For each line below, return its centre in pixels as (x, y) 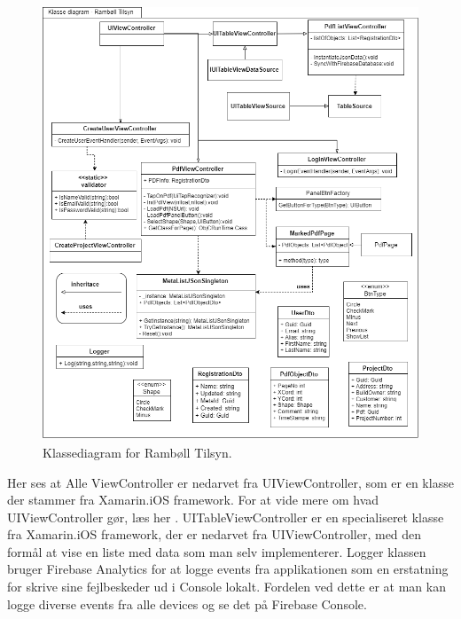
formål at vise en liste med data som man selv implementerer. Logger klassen (217, 551)
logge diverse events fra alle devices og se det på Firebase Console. (187, 603)
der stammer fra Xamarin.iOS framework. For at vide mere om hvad (193, 500)
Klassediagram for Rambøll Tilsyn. (137, 452)
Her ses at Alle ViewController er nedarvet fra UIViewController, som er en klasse (230, 482)
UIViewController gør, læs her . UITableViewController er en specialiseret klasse (226, 517)
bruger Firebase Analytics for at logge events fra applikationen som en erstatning (228, 569)
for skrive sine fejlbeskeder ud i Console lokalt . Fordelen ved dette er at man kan (227, 587)
